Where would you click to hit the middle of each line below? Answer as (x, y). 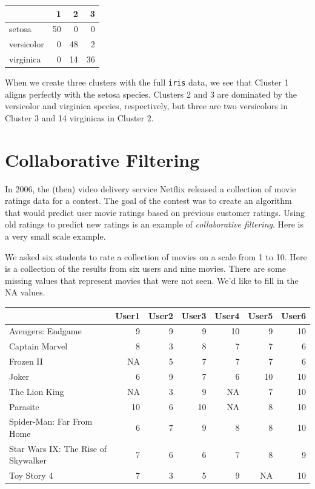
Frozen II (26, 361)
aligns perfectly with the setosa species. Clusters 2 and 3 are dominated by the (151, 94)
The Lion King (37, 391)
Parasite (24, 406)
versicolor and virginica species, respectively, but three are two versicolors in (147, 106)
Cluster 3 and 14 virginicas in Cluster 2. (79, 117)
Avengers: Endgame (45, 331)
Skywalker (28, 460)
